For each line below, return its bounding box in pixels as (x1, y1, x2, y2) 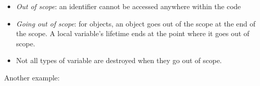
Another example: (4, 72, 60, 82)
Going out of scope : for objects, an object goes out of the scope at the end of (16, 18, 255, 28)
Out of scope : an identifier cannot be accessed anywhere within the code (16, 1, 241, 11)
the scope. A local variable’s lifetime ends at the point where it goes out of (16, 28, 250, 39)
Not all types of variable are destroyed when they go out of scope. (16, 55, 222, 66)
